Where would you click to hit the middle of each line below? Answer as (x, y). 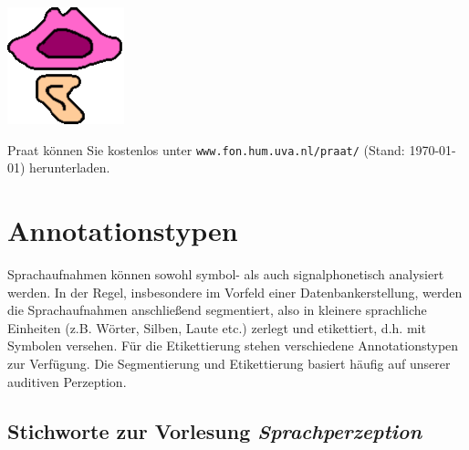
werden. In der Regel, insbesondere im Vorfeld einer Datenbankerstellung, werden (235, 292)
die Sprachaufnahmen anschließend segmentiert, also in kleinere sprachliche (217, 310)
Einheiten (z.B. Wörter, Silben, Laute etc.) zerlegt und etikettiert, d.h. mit (217, 327)
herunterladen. (70, 167)
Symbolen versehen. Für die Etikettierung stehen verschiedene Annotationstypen (233, 345)
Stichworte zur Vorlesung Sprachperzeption (215, 430)
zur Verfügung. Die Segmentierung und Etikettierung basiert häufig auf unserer (229, 363)
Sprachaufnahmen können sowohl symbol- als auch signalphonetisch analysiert (226, 273)
